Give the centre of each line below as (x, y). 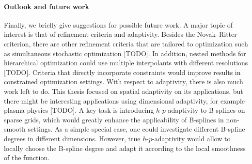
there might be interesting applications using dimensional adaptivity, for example (125, 100)
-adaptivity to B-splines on (205, 110)
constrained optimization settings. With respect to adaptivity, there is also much (124, 82)
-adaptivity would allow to (191, 138)
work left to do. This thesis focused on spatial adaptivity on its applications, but (124, 91)
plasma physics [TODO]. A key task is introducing (79, 110)
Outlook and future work (47, 6)
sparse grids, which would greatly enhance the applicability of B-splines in (114, 119)
